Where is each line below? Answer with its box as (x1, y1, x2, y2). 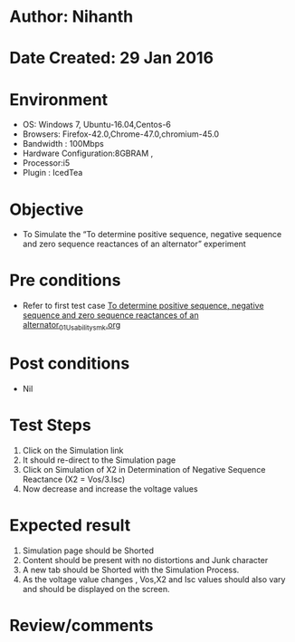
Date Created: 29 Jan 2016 (9, 48, 214, 69)
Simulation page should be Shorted (22, 545, 155, 556)
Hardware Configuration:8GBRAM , (22, 148, 154, 159)
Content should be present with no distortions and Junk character (22, 554, 269, 565)
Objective (9, 199, 84, 219)
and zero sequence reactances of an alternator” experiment (22, 238, 246, 250)
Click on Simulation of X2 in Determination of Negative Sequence (22, 464, 266, 474)
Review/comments (9, 615, 154, 636)
